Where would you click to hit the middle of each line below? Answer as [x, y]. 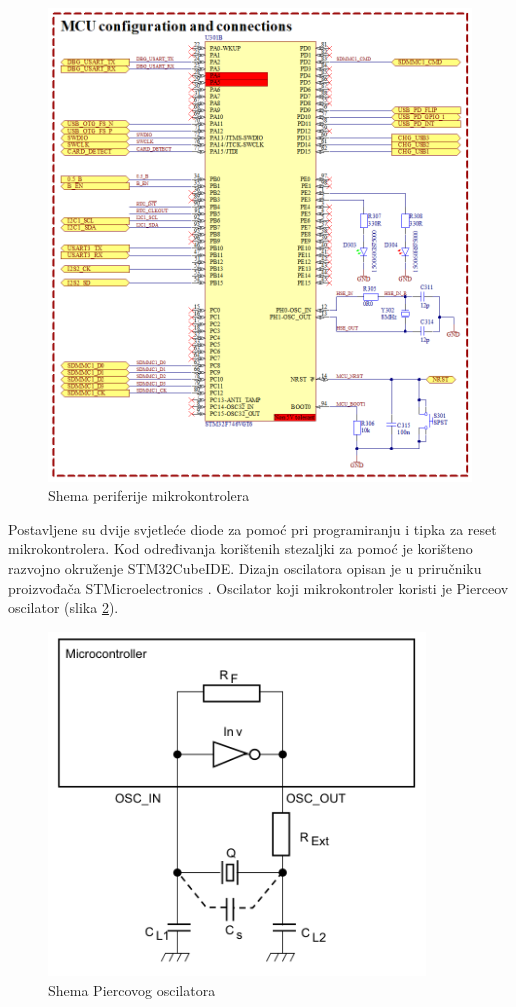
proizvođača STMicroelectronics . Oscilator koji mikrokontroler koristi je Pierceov [258, 587]
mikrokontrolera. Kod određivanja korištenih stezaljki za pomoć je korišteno [240, 548]
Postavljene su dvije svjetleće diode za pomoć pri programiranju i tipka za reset [252, 528]
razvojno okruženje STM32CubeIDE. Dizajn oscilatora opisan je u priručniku [245, 567]
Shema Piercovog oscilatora [132, 989]
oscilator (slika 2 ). [63, 607]
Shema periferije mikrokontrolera [149, 495]
